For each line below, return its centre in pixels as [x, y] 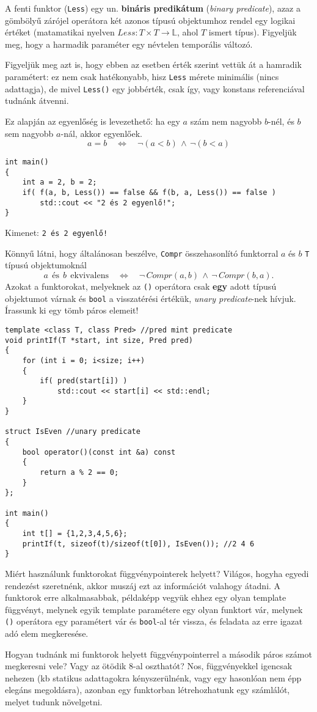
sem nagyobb [29, 133]
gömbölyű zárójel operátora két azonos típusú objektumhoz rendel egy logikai [150, 20]
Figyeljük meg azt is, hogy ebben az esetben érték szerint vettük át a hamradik [153, 64]
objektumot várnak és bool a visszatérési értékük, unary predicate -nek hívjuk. [151, 298]
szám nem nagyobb [226, 121]
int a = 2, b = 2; [60, 182]
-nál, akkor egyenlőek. [101, 133]
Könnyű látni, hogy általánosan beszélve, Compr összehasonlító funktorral [142, 253]
